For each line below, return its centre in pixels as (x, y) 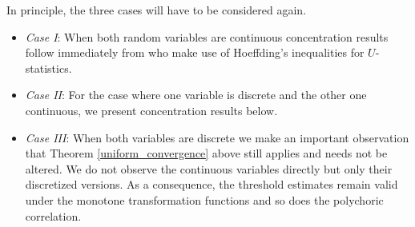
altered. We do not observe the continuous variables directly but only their (209, 168)
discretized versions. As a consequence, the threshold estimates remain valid (212, 184)
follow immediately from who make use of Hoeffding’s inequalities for (195, 52)
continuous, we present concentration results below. (151, 110)
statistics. (48, 68)
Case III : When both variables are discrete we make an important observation (217, 137)
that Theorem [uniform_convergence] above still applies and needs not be (206, 153)
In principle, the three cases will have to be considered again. (157, 10)
